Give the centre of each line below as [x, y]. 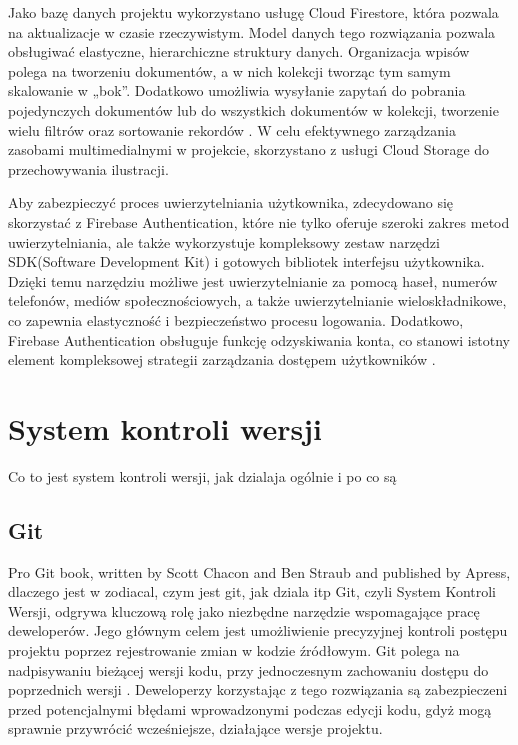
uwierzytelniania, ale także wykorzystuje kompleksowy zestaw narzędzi [224, 241]
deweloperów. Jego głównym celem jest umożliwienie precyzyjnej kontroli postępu [258, 630]
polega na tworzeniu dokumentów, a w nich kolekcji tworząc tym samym [229, 70]
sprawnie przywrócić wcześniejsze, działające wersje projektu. [195, 728]
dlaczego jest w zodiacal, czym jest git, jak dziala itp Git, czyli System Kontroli [252, 591]
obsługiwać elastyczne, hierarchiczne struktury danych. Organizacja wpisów [239, 51]
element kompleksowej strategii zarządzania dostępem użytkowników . [222, 359]
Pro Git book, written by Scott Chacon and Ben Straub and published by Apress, [259, 571]
